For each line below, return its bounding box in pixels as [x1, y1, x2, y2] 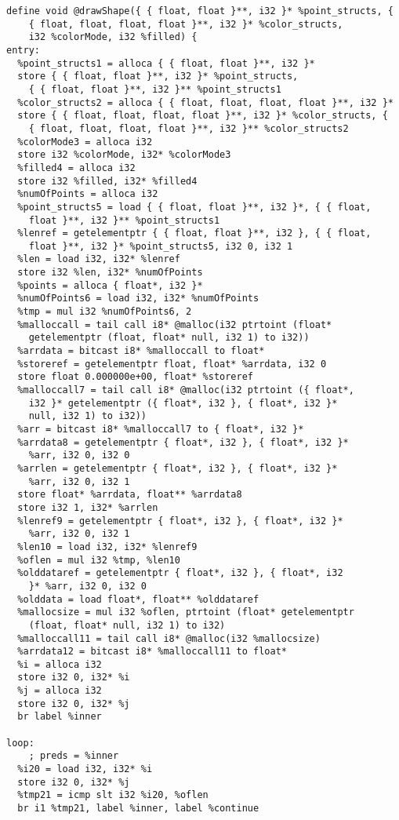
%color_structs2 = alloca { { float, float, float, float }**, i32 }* [17, 97, 394, 108]
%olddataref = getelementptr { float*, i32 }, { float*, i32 [17, 567, 343, 579]
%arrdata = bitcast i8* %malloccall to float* [17, 345, 265, 357]
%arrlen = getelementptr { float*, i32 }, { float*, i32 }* [17, 462, 338, 474]
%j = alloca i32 [17, 685, 102, 697]
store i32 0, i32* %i [17, 672, 130, 683]
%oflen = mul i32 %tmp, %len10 [17, 554, 180, 566]
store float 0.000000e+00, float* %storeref [17, 371, 253, 383]
